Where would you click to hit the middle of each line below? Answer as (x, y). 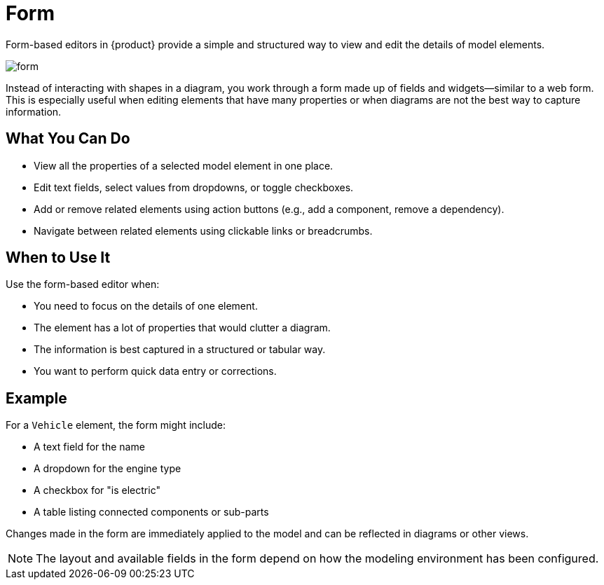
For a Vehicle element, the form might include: (116, 425)
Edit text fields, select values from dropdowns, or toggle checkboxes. (194, 187)
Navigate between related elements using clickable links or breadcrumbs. (203, 230)
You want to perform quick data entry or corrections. (155, 371)
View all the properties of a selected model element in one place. (184, 165)
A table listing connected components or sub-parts (151, 512)
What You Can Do (68, 139)
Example (36, 398)
